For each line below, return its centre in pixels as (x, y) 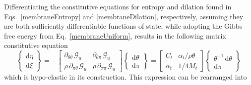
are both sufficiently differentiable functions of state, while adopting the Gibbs (123, 26)
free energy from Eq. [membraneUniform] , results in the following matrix (115, 35)
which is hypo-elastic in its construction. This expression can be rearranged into (125, 76)
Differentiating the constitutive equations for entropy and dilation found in (118, 6)
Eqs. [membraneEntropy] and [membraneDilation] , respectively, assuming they (124, 16)
